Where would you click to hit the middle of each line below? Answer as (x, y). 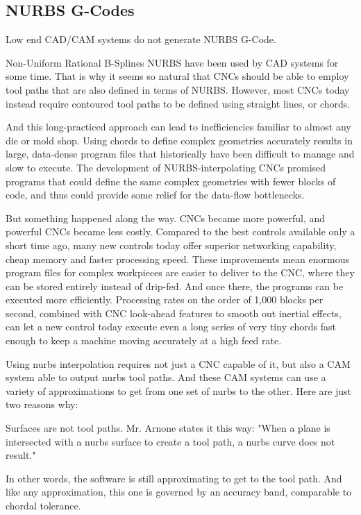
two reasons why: (42, 404)
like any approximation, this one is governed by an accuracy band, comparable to (179, 492)
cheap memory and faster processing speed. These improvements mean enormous (177, 259)
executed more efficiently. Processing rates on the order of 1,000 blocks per (165, 299)
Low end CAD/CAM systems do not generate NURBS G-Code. (141, 39)
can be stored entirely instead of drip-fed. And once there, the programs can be (175, 286)
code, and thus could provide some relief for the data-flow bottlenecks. (155, 195)
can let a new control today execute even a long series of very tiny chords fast (171, 327)
